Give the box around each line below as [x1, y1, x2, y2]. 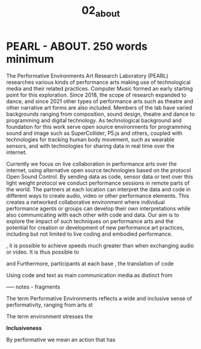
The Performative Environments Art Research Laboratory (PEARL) [6, 72, 169, 79]
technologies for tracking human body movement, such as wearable [6, 136, 175, 143]
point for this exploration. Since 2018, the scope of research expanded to [6, 91, 187, 98]
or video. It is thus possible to [6, 248, 79, 255]
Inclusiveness [6, 324, 42, 332]
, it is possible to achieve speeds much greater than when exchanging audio [6, 242, 194, 249]
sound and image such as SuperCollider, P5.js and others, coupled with [6, 130, 183, 137]
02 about [81, 4, 121, 19]
